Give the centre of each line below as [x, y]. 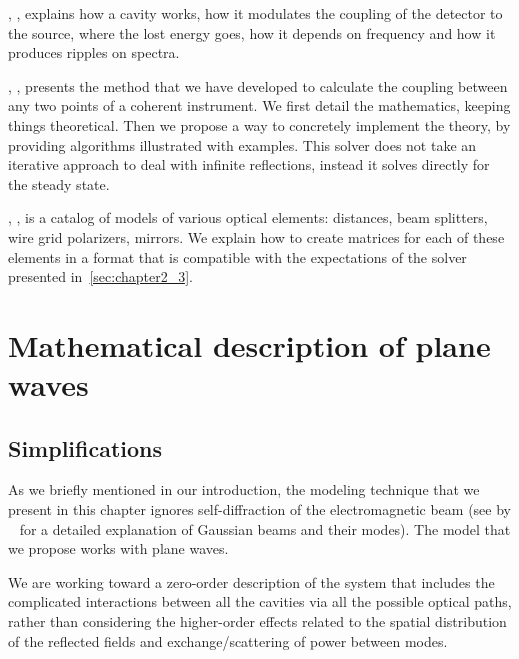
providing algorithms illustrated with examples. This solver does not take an [242, 144]
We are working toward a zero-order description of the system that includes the [251, 581]
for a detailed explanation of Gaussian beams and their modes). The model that [265, 528]
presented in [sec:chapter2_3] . [100, 276]
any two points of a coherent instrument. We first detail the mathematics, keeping [259, 105]
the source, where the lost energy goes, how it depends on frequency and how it [252, 32]
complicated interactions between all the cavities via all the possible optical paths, [260, 601]
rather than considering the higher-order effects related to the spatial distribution [257, 621]
